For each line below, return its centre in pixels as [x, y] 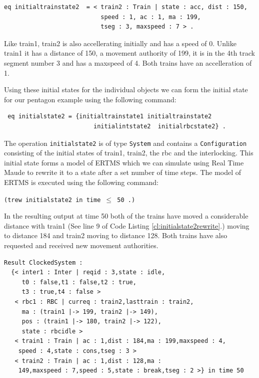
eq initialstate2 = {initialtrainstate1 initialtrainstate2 [110, 117]
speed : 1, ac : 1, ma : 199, [151, 17]
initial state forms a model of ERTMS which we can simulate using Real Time [124, 162]
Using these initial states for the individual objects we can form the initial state [126, 89]
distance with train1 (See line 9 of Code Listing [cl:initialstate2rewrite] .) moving [127, 225]
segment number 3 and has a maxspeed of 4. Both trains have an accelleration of [128, 62]
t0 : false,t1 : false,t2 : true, [79, 282]
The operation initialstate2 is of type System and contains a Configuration [125, 143]
